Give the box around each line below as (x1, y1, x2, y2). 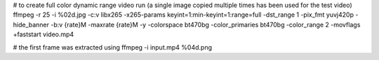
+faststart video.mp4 (13, 30, 74, 38)
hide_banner (13, 20, 49, 29)
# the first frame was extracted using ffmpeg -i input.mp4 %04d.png (13, 43, 212, 52)
